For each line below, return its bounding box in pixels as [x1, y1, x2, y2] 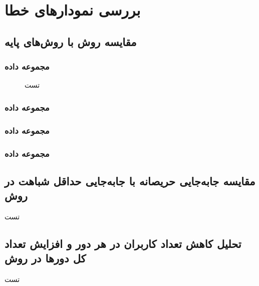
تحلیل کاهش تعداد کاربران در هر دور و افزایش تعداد [5, 236, 241, 251]
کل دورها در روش [5, 250, 86, 266]
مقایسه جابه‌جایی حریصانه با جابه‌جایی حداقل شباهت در [5, 173, 255, 188]
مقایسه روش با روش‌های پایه [5, 34, 137, 49]
